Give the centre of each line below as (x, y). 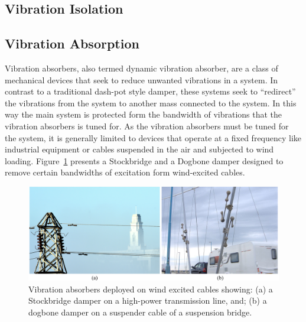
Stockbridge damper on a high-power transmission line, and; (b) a (148, 300)
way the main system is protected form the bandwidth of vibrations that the (144, 114)
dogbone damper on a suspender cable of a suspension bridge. (140, 312)
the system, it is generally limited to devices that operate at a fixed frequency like (153, 137)
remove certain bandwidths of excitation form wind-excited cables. (125, 172)
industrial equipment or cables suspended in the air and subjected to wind (139, 149)
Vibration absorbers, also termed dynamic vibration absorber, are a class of (141, 68)
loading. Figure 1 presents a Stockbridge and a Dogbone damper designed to (144, 160)
